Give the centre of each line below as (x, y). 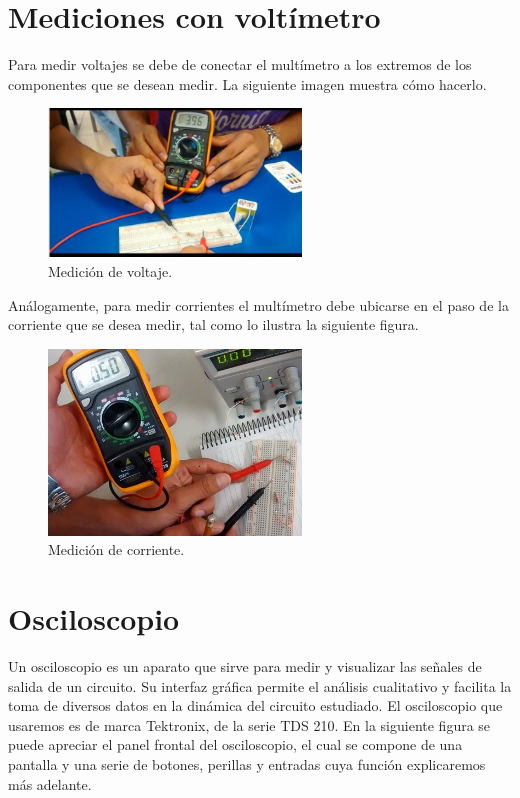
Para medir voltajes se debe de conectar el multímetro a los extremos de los (240, 64)
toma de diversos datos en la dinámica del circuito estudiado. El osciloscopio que (255, 705)
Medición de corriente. (116, 549)
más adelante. (50, 783)
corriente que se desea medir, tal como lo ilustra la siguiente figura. (213, 324)
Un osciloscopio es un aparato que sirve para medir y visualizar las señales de (245, 666)
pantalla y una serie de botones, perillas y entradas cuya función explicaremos (247, 764)
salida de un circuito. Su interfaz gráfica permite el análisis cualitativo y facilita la (260, 685)
